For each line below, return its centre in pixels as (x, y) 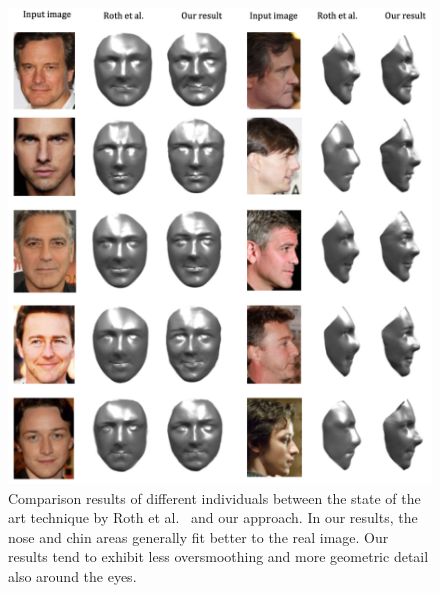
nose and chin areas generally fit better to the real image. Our (198, 536)
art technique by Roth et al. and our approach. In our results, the (213, 517)
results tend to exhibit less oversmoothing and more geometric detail (218, 556)
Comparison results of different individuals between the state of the (214, 497)
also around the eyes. (72, 576)
